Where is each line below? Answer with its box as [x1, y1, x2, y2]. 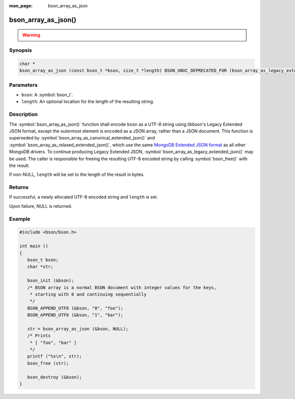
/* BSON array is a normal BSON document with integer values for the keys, [27, 285, 217, 290]
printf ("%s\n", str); [27, 354, 82, 359]
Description [9, 111, 38, 118]
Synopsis [9, 47, 32, 54]
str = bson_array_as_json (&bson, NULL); [27, 326, 129, 332]
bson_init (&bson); [27, 278, 74, 283]
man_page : [9, 3, 33, 8]
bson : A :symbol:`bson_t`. [21, 92, 73, 98]
